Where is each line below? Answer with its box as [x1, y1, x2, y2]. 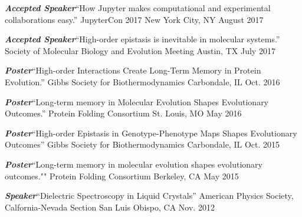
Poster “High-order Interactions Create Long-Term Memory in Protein [5, 64, 261, 76]
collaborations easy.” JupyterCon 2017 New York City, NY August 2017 [5, 13, 264, 25]
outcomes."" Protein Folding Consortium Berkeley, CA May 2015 [5, 169, 239, 182]
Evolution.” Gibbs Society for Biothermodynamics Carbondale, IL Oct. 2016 [5, 75, 280, 88]
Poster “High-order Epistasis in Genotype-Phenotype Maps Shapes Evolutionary [5, 126, 297, 139]
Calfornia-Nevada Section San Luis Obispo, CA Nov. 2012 [5, 201, 215, 213]
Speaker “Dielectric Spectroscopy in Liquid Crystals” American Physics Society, [5, 189, 294, 202]
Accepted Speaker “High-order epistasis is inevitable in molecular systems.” [5, 33, 280, 45]
